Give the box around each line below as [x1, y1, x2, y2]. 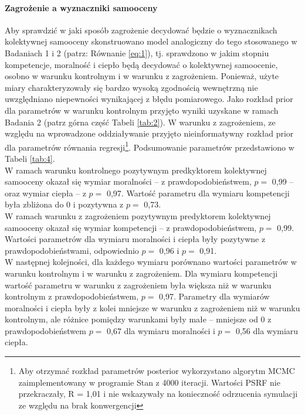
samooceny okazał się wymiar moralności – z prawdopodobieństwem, [5, 175, 252, 188]
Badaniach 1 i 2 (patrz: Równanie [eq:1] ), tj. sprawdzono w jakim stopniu [5, 46, 269, 59]
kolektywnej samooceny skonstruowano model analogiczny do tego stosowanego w [5, 35, 297, 47]
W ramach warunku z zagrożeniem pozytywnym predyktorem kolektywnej [5, 209, 271, 222]
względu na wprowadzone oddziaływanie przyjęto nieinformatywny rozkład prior [5, 127, 294, 140]
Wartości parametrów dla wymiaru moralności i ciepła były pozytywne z [5, 233, 266, 245]
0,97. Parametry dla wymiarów [159, 290, 270, 302]
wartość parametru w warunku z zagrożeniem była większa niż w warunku [5, 278, 272, 291]
